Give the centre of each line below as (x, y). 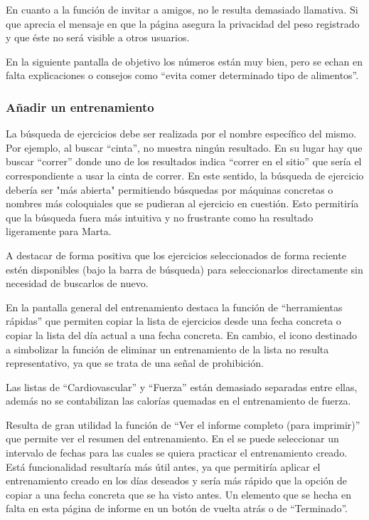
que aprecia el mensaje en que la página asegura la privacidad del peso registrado (183, 23)
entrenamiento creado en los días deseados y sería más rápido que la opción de (177, 480)
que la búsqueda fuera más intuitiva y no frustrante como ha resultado (160, 217)
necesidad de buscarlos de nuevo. (77, 283)
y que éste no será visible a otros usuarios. (98, 37)
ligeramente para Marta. (59, 231)
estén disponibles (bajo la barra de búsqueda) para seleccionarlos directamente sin (184, 269)
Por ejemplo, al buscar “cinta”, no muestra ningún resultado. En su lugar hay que (184, 147)
